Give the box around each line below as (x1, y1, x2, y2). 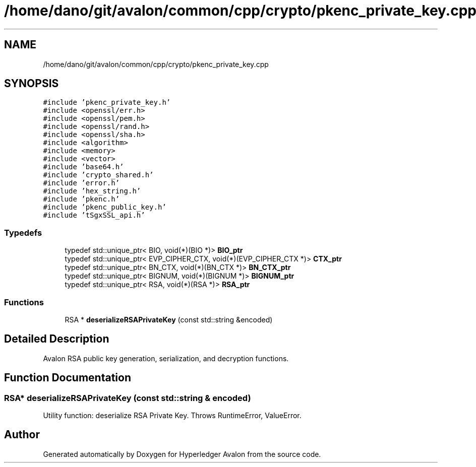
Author (4, 428, 40, 441)
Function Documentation (4, 371, 131, 384)
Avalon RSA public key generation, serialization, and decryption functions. (43, 354, 289, 363)
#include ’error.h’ (43, 179, 120, 187)
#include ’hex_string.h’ (43, 187, 141, 195)
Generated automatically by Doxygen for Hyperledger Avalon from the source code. (43, 449, 321, 458)
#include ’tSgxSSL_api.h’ (43, 211, 145, 220)
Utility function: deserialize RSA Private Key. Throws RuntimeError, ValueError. (43, 411, 302, 420)
